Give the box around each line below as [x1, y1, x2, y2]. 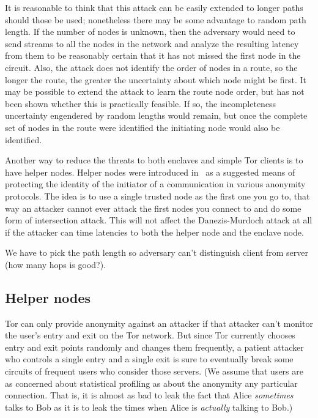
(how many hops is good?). [5, 258, 106, 271]
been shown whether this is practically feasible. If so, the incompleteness [5, 97, 276, 110]
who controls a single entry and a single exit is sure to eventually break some [5, 353, 294, 365]
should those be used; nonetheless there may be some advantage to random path [5, 13, 306, 26]
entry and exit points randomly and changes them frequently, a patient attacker [5, 340, 304, 353]
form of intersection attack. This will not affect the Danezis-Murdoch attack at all [5, 214, 312, 226]
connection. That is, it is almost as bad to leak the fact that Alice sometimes [5, 389, 294, 401]
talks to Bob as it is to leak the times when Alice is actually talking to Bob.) [5, 400, 293, 413]
